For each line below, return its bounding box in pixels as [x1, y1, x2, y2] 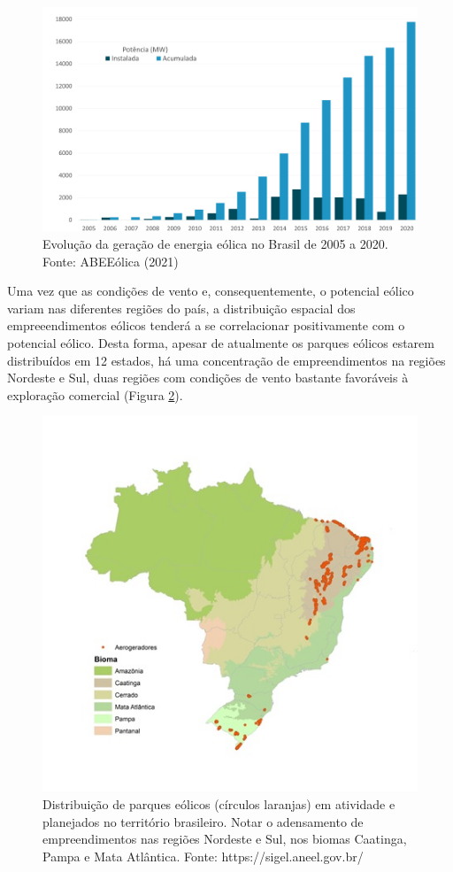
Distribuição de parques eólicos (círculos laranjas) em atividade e [42, 794, 395, 813]
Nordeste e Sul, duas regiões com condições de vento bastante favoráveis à [7, 368, 409, 387]
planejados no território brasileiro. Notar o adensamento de [42, 812, 364, 830]
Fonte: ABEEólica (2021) [42, 251, 179, 270]
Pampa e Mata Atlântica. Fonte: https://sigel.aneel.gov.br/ [42, 846, 364, 865]
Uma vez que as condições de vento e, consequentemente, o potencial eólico [7, 282, 414, 300]
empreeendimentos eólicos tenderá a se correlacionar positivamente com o [7, 316, 405, 335]
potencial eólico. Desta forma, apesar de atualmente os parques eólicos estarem [7, 333, 434, 351]
